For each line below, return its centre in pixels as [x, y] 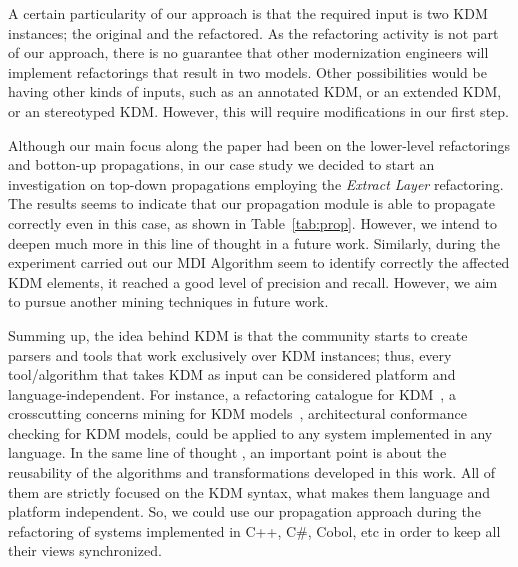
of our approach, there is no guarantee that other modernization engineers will [248, 52]
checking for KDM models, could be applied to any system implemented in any [250, 432]
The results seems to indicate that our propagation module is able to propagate [252, 203]
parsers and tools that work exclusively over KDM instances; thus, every [230, 354]
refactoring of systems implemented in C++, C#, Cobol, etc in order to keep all [254, 530]
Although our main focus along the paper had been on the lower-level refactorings [259, 144]
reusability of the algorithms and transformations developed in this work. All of [252, 472]
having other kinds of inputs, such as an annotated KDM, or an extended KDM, [255, 91]
